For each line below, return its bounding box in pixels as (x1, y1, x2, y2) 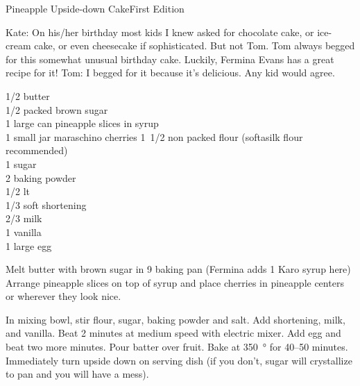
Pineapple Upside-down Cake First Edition (6, 1, 185, 15)
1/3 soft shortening (6, 197, 87, 212)
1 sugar (6, 156, 37, 171)
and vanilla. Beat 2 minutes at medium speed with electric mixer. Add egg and (6, 326, 341, 340)
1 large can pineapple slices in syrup (6, 116, 159, 131)
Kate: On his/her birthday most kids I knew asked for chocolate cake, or (6, 24, 314, 39)
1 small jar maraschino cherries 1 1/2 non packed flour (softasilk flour (6, 129, 303, 144)
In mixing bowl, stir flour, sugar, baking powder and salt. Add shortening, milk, (6, 312, 345, 326)
